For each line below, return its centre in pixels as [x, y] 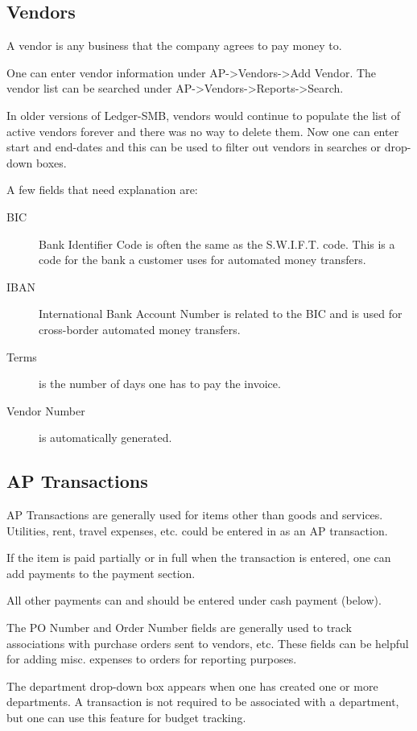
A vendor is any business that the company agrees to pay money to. [174, 45]
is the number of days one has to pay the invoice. [160, 384]
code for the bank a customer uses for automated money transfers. [202, 260]
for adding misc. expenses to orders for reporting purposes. [152, 659]
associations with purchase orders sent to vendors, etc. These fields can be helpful [208, 643]
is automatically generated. [105, 438]
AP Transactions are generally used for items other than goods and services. [195, 515]
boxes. [51, 162]
